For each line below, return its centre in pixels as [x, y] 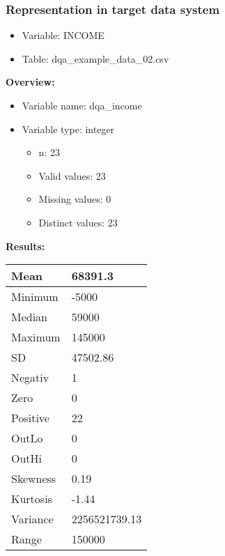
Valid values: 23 [72, 175]
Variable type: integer [68, 129]
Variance [32, 519]
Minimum [35, 297]
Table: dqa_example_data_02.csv [95, 58]
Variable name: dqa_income [82, 105]
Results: [25, 246]
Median [30, 317]
